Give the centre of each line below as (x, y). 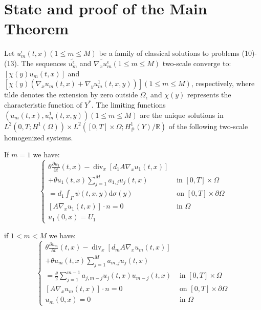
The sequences (44, 63)
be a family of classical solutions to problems (169, 53)
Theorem (37, 28)
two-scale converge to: (197, 63)
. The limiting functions (128, 104)
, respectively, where (223, 83)
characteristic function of (43, 104)
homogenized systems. (39, 137)
